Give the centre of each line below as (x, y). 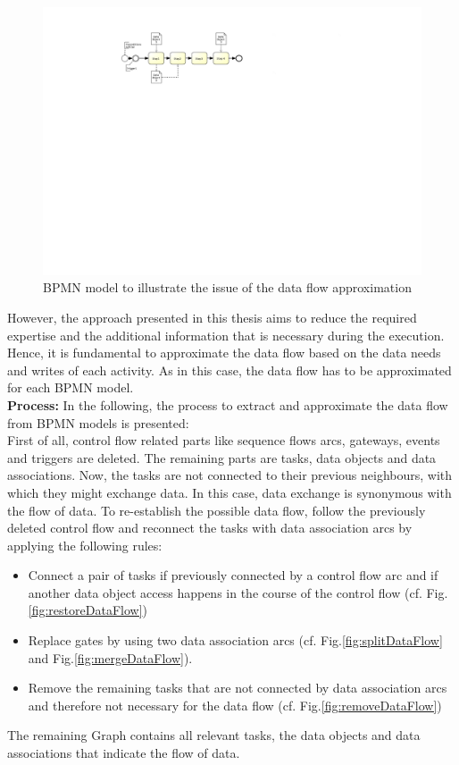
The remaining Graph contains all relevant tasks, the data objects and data (214, 735)
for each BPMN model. (71, 387)
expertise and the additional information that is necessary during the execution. (226, 335)
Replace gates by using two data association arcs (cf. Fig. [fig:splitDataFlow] (235, 640)
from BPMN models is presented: (98, 422)
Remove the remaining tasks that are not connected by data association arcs (238, 688)
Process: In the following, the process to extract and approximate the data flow (228, 404)
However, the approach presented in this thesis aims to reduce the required (212, 317)
